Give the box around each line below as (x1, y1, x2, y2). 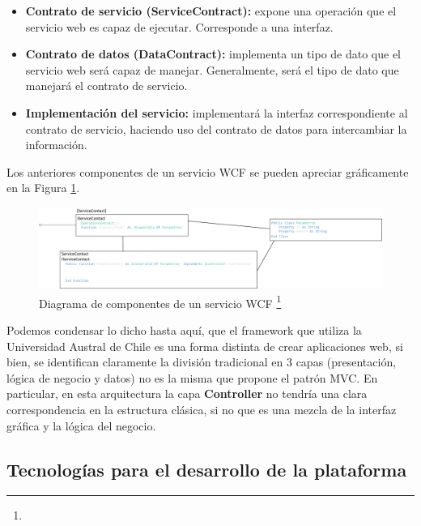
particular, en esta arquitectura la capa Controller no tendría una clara (6, 385, 368, 402)
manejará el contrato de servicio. (25, 77, 188, 94)
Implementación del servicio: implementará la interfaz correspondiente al (25, 104, 408, 121)
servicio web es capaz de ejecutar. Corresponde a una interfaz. (25, 18, 334, 35)
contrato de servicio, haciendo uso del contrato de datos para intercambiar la (25, 120, 407, 137)
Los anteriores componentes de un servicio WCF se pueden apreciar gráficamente (6, 163, 409, 180)
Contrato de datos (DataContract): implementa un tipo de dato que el (25, 45, 402, 62)
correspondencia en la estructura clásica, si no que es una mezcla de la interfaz (6, 400, 397, 417)
